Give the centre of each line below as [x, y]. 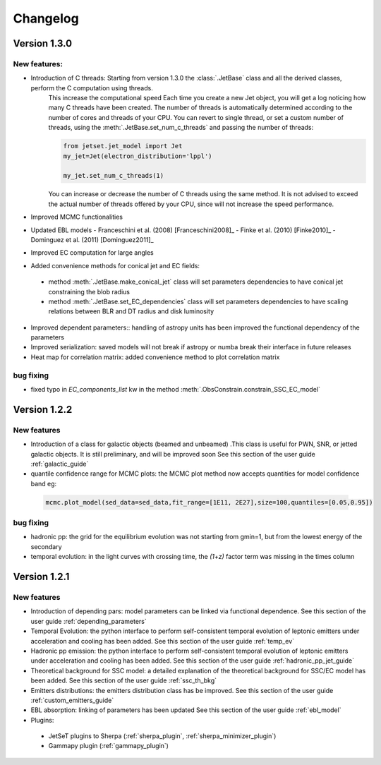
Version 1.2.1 [41, 577]
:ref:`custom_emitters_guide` [72, 700]
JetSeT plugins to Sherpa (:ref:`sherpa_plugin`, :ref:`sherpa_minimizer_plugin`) [162, 736]
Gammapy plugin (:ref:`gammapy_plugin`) [109, 746]
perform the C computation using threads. [92, 88]
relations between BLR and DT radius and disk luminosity [131, 311]
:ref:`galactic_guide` [60, 464]
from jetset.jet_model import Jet [123, 146]
